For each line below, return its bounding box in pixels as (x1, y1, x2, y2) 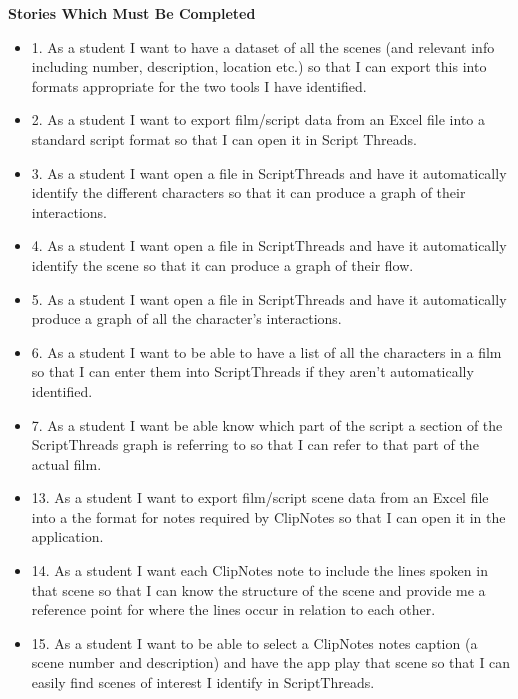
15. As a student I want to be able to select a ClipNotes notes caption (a (31, 632, 478, 653)
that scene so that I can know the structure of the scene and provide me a (31, 579, 486, 600)
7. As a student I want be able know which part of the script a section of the (31, 414, 503, 435)
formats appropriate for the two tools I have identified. (31, 75, 367, 96)
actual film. (31, 453, 102, 474)
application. (31, 526, 104, 547)
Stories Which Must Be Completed (8, 3, 256, 23)
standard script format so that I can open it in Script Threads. (31, 128, 417, 149)
